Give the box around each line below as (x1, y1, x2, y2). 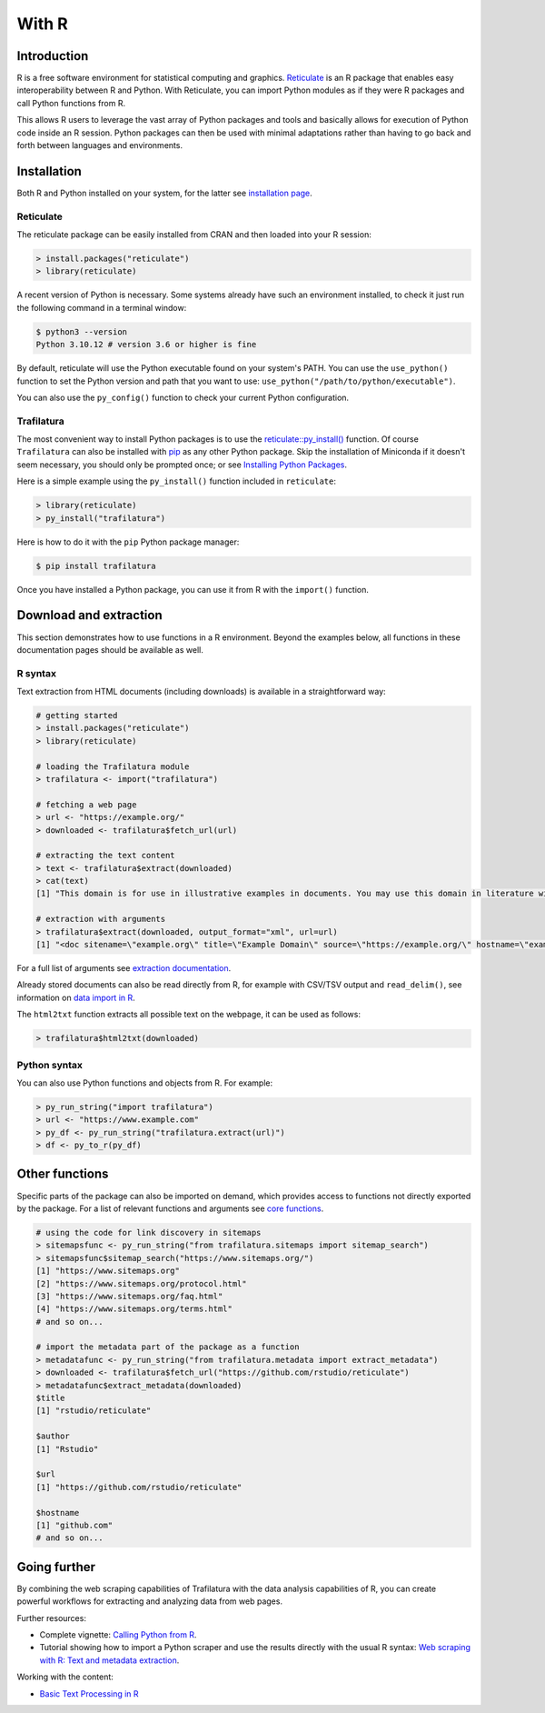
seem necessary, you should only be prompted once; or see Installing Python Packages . (16, 459, 348, 470)
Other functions (16, 1167, 109, 1182)
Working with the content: (16, 1671, 114, 1682)
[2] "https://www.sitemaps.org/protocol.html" (35, 1278, 247, 1288)
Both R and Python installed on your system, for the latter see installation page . (16, 187, 312, 198)
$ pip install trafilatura (35, 560, 156, 571)
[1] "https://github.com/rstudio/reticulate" (35, 1482, 243, 1492)
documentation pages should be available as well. (16, 644, 203, 655)
